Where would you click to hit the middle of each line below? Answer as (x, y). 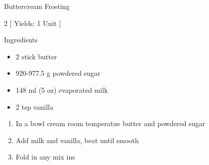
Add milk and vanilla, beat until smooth (77, 140)
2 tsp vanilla (34, 106)
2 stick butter (36, 56)
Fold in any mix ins (45, 157)
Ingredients (21, 40)
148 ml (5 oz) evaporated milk (62, 89)
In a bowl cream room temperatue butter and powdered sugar (110, 123)
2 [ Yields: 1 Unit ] (33, 23)
